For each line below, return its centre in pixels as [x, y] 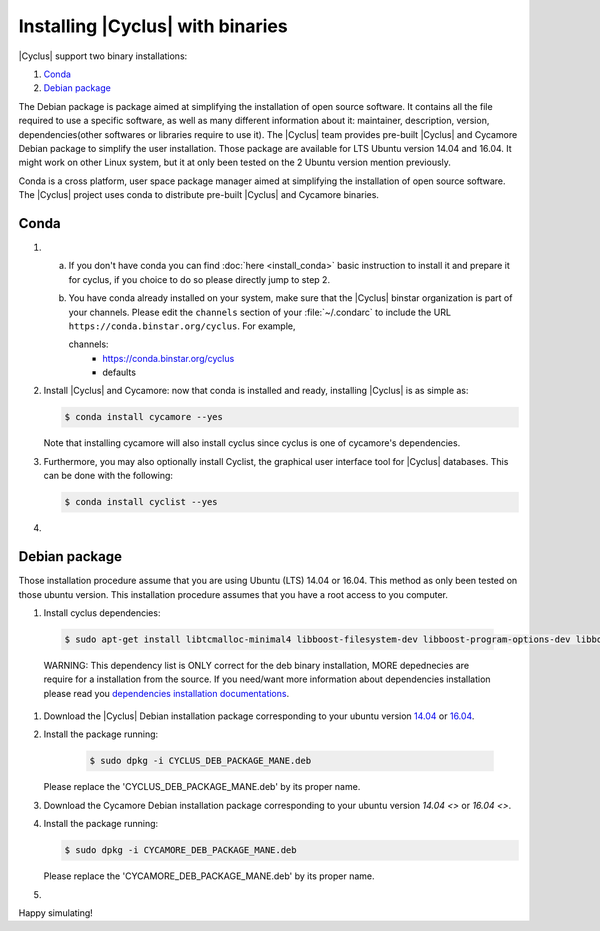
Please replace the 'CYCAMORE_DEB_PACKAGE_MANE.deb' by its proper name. [209, 876]
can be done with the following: [108, 476]
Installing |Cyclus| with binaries [153, 26]
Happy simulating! [56, 912]
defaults [119, 372]
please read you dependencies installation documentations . [166, 693]
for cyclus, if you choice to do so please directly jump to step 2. [199, 279]
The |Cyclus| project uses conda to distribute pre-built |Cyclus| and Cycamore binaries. [199, 195]
